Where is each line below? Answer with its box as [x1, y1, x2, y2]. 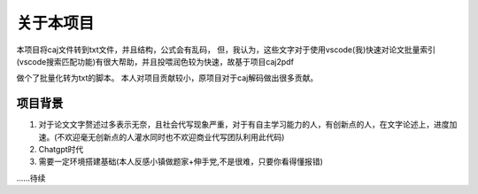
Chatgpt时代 [38, 144, 84, 155]
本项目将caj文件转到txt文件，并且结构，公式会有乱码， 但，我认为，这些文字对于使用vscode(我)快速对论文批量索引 [16, 44, 436, 55]
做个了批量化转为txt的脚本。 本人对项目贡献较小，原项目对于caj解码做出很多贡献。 [16, 73, 319, 83]
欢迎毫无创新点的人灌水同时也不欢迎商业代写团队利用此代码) [65, 131, 285, 142]
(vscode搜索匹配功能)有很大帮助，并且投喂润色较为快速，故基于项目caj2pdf [16, 56, 294, 66]
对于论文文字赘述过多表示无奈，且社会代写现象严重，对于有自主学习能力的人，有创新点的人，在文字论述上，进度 [38, 120, 450, 130]
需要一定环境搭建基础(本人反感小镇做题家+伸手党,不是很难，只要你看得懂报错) [38, 156, 323, 167]
